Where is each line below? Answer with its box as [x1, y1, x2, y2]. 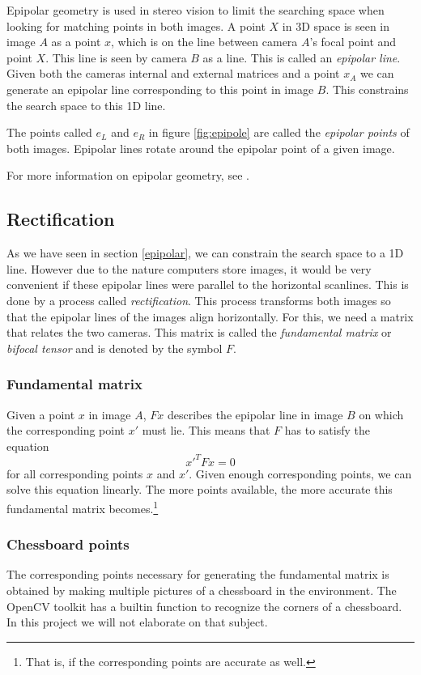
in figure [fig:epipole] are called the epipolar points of [148, 124, 410, 141]
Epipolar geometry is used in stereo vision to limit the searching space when [6, 2, 385, 18]
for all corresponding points [6, 465, 143, 482]
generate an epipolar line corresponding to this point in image [6, 80, 314, 97]
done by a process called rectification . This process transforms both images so [6, 291, 391, 308]
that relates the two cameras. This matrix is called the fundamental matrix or [6, 324, 392, 341]
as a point [51, 33, 101, 50]
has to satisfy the [284, 422, 371, 439]
